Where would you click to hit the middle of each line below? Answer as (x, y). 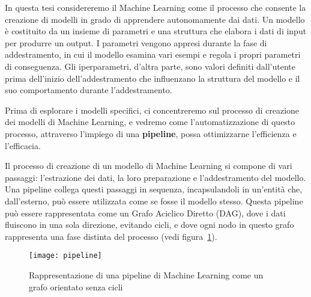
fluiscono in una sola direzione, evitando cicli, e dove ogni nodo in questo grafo (149, 225)
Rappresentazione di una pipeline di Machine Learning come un (146, 274)
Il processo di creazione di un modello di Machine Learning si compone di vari (149, 166)
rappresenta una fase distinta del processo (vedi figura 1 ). (111, 236)
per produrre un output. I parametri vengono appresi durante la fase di (136, 42)
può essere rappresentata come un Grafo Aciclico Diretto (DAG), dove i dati (145, 213)
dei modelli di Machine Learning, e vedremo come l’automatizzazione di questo (150, 122)
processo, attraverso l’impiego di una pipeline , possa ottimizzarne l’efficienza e (151, 133)
